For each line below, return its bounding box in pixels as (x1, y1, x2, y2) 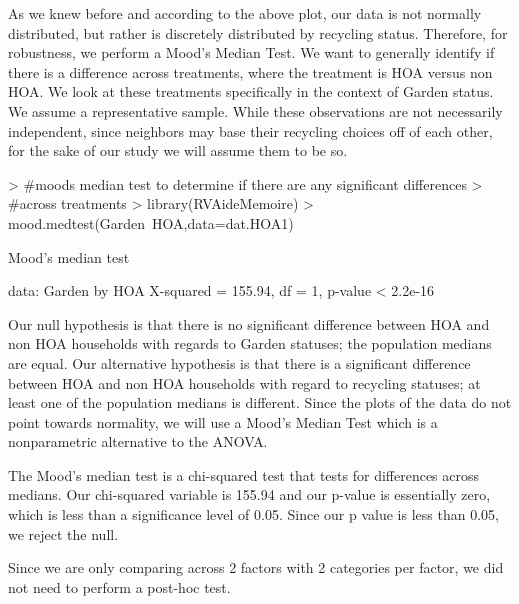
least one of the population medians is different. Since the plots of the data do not (8, 392, 512, 413)
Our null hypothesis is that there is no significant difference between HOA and (8, 313, 490, 334)
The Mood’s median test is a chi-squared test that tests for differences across (8, 464, 480, 485)
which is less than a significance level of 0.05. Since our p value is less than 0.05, (8, 504, 499, 525)
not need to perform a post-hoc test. (8, 576, 231, 597)
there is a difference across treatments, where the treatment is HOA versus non (8, 61, 493, 82)
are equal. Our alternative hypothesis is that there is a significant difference (8, 352, 471, 373)
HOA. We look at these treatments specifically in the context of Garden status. (8, 81, 494, 102)
